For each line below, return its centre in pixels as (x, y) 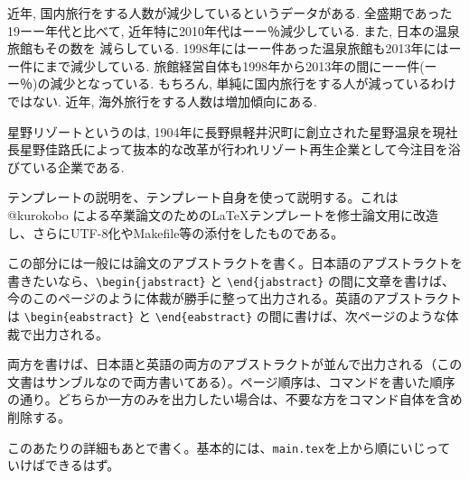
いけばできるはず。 (64, 465)
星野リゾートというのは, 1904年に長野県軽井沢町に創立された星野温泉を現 (226, 131)
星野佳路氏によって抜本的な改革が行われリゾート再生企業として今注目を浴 (240, 149)
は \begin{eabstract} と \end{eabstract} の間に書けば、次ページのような (227, 315)
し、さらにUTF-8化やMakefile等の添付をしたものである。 (176, 232)
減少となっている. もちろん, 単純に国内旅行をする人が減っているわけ (253, 83)
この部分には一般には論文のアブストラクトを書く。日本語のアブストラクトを (235, 263)
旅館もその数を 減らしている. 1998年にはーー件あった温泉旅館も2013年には (228, 48)
